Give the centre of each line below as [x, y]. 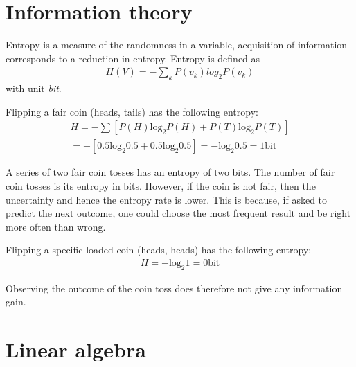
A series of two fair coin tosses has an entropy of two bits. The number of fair [170, 172]
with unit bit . [34, 88]
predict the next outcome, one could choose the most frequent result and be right [178, 213]
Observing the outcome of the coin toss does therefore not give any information [174, 288]
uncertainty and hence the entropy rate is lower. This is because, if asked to [167, 199]
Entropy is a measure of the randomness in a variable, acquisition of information [177, 45]
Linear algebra [76, 349]
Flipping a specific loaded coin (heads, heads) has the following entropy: [159, 250]
